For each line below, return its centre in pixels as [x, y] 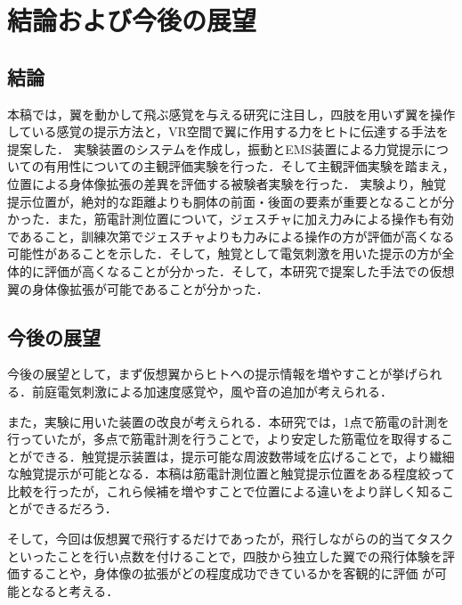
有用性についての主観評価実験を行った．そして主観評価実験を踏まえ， [249, 166]
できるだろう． [74, 508]
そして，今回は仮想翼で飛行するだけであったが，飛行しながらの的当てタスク [231, 539]
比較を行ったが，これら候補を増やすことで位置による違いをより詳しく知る [225, 491]
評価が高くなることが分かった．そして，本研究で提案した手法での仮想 [249, 270]
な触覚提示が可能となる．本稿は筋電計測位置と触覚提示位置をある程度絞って [231, 474]
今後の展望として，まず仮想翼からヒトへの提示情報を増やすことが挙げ [212, 374]
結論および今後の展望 [132, 20]
